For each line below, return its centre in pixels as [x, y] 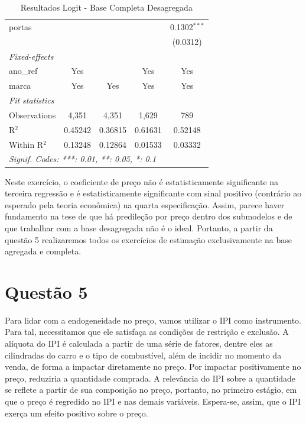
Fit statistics [32, 100]
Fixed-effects [31, 56]
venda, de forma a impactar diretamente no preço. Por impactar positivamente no [153, 367]
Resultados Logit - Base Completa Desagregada [106, 7]
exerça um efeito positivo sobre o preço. [76, 413]
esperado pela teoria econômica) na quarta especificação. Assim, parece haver [145, 204]
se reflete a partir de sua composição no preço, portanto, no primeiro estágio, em [151, 390]
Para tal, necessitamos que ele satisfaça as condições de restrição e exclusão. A [147, 332]
